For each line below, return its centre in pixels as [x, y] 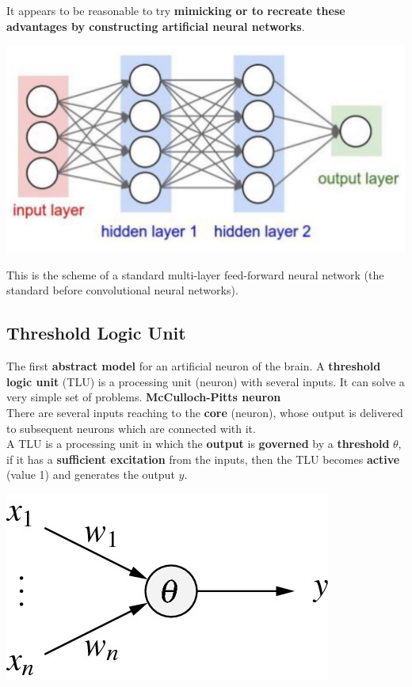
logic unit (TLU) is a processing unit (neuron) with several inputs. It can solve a [206, 381]
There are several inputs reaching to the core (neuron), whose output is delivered [205, 412]
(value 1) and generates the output [91, 474]
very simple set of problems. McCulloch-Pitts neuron [144, 397]
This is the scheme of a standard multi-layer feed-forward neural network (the [195, 274]
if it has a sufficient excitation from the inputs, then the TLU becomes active [203, 459]
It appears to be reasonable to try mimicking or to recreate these [176, 10]
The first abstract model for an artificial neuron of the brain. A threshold [194, 366]
